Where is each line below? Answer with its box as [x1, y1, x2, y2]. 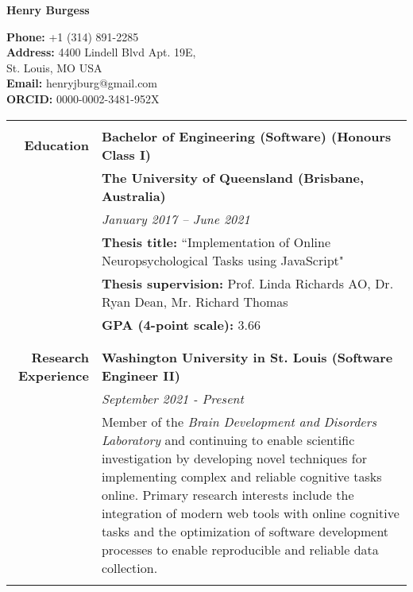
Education [24, 136, 89, 155]
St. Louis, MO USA [6, 59, 102, 75]
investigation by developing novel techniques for [101, 448, 367, 467]
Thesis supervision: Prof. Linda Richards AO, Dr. [101, 273, 394, 292]
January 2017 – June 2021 [101, 209, 250, 228]
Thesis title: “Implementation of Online [101, 232, 331, 251]
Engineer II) [101, 366, 180, 385]
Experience [17, 366, 89, 385]
